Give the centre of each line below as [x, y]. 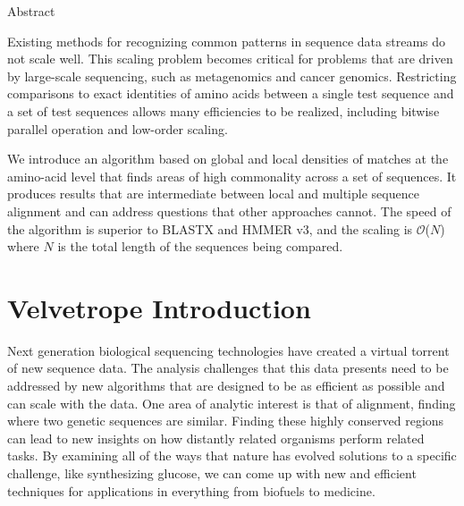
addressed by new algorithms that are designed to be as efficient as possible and [226, 386]
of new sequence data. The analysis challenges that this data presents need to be [228, 368]
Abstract [31, 11]
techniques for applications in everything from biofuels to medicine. [191, 490]
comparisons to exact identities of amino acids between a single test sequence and [231, 93]
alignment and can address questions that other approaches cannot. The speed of [229, 211]
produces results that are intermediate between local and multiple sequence [213, 194]
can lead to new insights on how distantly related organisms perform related [216, 438]
